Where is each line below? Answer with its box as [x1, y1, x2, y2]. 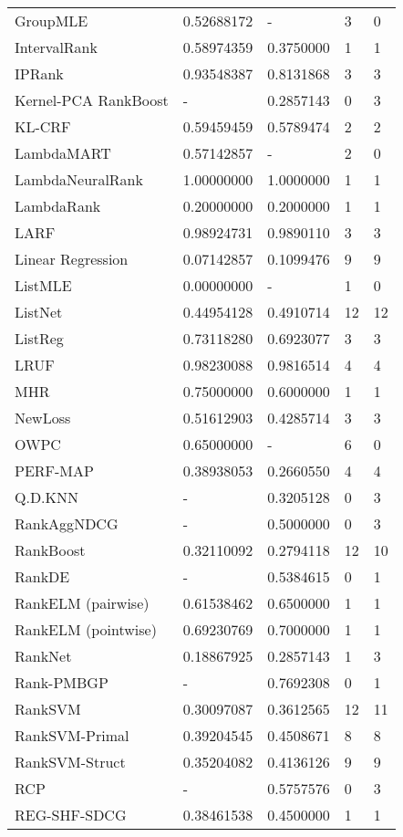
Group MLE [15, 10, 88, 31]
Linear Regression [15, 248, 129, 269]
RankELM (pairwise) [15, 592, 150, 613]
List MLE [15, 275, 72, 296]
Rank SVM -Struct [15, 751, 126, 772]
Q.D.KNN [15, 487, 79, 507]
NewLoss [15, 407, 71, 428]
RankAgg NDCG [15, 513, 119, 534]
